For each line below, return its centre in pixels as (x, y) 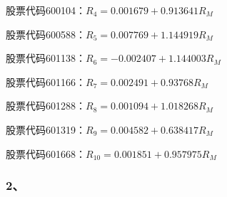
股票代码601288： (46, 106)
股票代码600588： (46, 34)
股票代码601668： (46, 153)
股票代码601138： (46, 58)
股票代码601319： (46, 129)
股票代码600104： (46, 10)
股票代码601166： (46, 81)
